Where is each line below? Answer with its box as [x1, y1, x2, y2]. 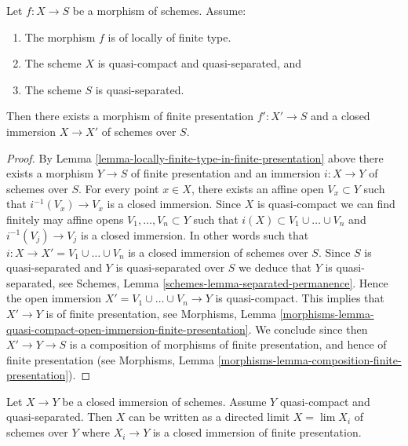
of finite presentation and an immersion [130, 165, 321, 181]
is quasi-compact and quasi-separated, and [97, 55, 302, 71]
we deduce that [239, 259, 311, 276]
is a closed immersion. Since [107, 196, 242, 212]
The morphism [24, 28, 96, 45]
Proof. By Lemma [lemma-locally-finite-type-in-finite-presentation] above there [6, 149, 384, 166]
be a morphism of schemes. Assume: [72, 2, 246, 18]
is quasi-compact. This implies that [215, 290, 384, 306]
